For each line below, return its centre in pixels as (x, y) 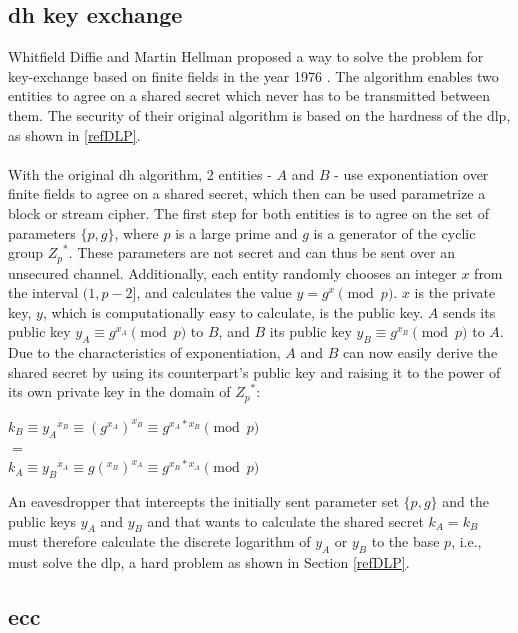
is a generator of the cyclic (394, 232)
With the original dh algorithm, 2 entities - (140, 173)
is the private (455, 292)
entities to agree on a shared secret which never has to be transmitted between (249, 95)
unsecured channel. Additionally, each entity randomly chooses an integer (232, 272)
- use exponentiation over (411, 173)
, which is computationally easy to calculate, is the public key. (233, 311)
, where (136, 232)
